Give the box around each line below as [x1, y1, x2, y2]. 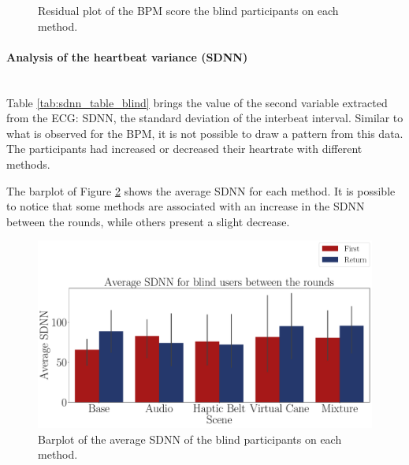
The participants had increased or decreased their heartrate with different [6, 140, 363, 157]
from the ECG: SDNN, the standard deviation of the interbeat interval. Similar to [6, 110, 403, 126]
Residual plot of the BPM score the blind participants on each [38, 2, 339, 18]
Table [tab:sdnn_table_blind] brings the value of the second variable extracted [6, 94, 388, 110]
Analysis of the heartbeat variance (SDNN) [6, 48, 248, 65]
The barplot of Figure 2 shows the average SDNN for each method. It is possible [6, 182, 396, 199]
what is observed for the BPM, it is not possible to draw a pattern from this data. [6, 125, 403, 141]
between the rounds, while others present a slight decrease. [6, 213, 290, 229]
